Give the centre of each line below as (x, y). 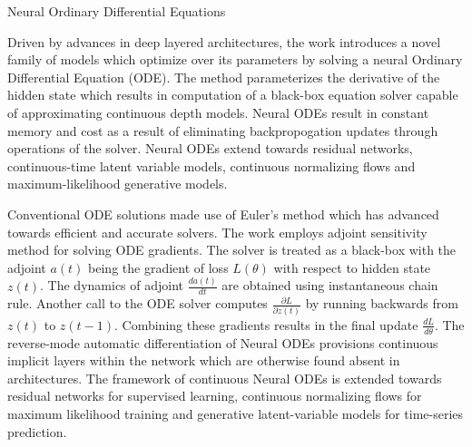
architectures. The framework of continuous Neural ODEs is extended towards (225, 378)
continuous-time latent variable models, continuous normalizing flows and (211, 165)
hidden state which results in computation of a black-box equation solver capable (233, 95)
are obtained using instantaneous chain (330, 285)
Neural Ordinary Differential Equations (117, 11)
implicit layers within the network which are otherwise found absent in (204, 360)
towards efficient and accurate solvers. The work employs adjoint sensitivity (217, 232)
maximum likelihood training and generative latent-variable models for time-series (236, 414)
